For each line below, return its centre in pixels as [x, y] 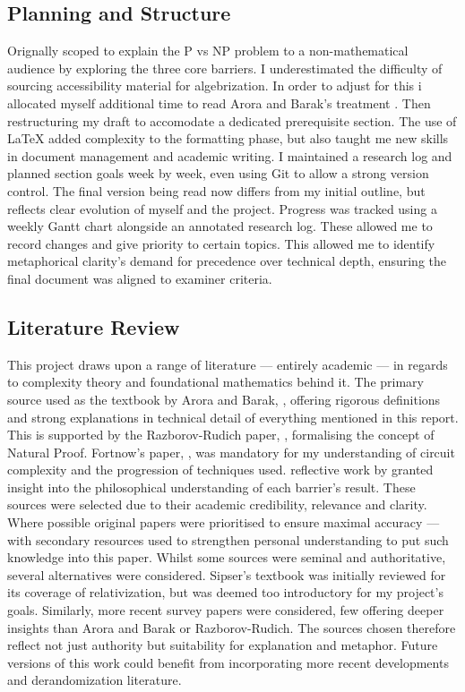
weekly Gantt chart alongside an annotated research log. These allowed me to [220, 226]
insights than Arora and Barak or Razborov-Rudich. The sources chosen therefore [232, 627]
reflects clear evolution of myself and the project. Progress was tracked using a [222, 208]
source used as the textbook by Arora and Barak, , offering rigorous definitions [224, 399]
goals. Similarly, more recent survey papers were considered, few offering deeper [226, 610]
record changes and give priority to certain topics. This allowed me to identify [221, 243]
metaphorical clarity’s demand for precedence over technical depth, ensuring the [227, 261]
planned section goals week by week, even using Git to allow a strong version [218, 173]
